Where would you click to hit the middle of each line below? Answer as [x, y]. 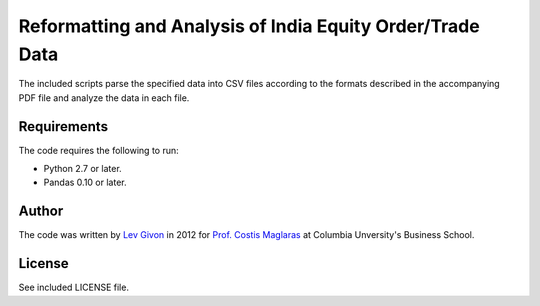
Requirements [63, 126]
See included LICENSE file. [74, 287]
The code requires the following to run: [98, 150]
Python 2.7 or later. [82, 169]
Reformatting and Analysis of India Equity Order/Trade [249, 26]
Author [41, 211]
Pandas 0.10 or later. [85, 182]
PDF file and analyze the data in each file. [104, 97]
